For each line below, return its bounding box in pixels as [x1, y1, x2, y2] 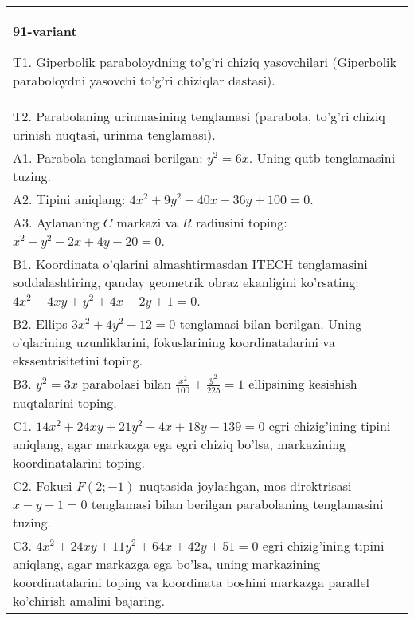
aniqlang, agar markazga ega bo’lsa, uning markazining [13, 554, 321, 573]
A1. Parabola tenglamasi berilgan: [13, 148, 203, 167]
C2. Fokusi [13, 476, 72, 495]
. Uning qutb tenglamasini [248, 148, 396, 167]
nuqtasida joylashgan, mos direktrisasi [139, 476, 352, 495]
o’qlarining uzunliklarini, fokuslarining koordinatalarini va [13, 333, 335, 351]
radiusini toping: [195, 213, 287, 231]
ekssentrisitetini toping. [13, 351, 143, 369]
